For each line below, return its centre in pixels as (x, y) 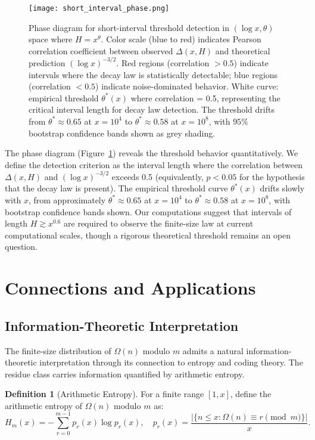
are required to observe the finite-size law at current (159, 223)
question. (21, 247)
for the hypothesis (272, 176)
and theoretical (243, 50)
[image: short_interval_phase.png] (99, 8)
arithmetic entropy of (43, 405)
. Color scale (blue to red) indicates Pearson (181, 39)
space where (51, 39)
